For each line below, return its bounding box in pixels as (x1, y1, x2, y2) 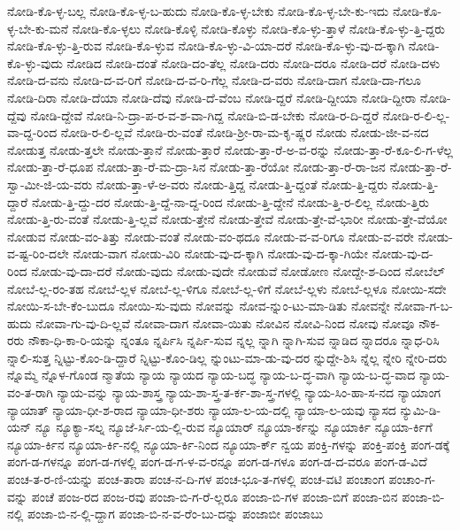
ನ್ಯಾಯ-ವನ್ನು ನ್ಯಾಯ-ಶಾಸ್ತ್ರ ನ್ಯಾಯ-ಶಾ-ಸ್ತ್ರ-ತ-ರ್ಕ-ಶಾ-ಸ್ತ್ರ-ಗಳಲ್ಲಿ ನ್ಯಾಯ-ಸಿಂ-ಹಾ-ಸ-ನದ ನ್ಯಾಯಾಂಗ (57, 383, 441, 402)
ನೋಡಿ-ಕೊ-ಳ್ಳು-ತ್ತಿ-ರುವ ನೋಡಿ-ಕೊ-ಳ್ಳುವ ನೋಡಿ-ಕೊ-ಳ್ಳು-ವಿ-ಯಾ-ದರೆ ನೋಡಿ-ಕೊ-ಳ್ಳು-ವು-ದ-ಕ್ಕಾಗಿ (7, 36, 405, 55)
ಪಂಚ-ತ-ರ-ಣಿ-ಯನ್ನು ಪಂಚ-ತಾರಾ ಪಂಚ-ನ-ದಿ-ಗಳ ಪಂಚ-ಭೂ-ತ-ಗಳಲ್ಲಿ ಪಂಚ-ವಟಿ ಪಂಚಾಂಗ (7, 470, 385, 488)
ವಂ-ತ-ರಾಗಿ (7, 383, 53, 402)
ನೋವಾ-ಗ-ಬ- (394, 296, 453, 315)
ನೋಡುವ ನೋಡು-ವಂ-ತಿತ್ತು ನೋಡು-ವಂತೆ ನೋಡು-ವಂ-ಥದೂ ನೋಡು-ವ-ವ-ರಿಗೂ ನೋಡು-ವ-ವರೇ (7, 227, 414, 245)
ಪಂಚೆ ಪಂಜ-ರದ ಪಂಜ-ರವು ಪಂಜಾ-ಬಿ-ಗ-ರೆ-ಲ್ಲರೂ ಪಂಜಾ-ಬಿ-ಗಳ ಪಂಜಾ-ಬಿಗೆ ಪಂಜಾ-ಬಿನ (31, 487, 398, 505)
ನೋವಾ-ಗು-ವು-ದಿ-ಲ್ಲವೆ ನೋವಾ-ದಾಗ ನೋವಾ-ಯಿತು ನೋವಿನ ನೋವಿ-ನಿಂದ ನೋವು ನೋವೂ (35, 313, 415, 332)
